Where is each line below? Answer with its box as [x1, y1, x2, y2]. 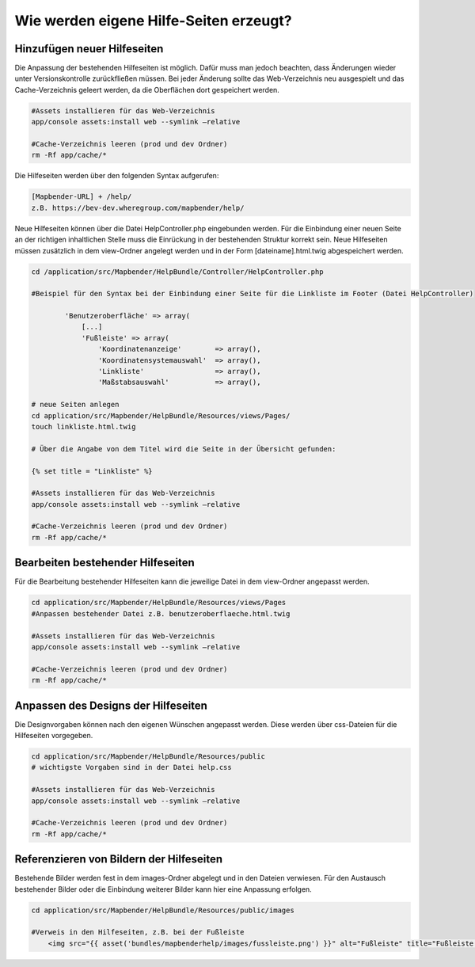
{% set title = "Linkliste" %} [31, 466, 154, 475]
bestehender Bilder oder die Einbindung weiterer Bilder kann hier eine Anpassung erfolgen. [14, 884, 312, 894]
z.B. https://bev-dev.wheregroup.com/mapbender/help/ [31, 203, 245, 212]
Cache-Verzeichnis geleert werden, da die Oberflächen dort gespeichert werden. [14, 85, 280, 94]
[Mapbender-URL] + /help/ [31, 192, 132, 201]
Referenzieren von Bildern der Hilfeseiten [14, 852, 223, 866]
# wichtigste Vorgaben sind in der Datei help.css [31, 763, 233, 772]
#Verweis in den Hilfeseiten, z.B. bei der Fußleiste [31, 927, 245, 937]
